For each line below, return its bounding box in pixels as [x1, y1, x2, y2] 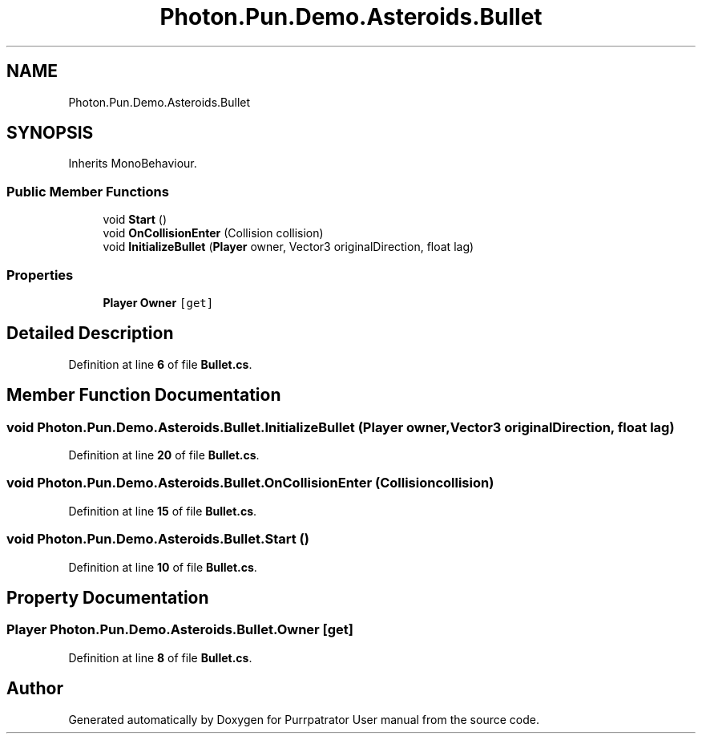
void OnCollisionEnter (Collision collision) [103, 226, 324, 241]
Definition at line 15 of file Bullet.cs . [68, 503, 257, 518]
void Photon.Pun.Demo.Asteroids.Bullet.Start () [6, 531, 309, 548]
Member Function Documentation [6, 385, 281, 406]
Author [6, 678, 63, 699]
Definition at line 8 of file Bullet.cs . [68, 650, 252, 665]
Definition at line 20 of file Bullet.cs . [68, 448, 260, 462]
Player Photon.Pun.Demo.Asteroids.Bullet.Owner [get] [6, 621, 353, 638]
